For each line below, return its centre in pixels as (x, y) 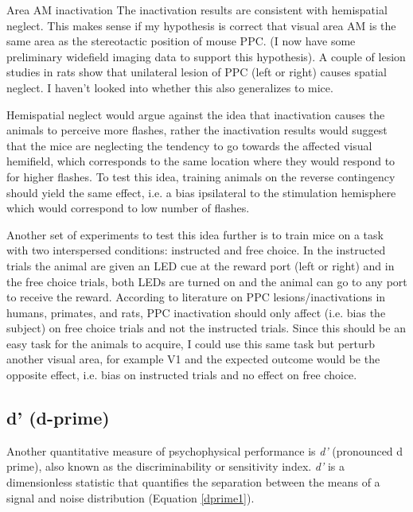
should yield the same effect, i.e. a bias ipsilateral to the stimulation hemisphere (201, 192)
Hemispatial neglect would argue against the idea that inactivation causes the (196, 114)
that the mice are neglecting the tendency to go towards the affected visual (189, 145)
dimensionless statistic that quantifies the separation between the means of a (193, 482)
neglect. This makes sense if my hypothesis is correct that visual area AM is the (201, 25)
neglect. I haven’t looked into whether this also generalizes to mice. (170, 87)
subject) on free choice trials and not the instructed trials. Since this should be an (206, 328)
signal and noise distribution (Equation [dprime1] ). (131, 497)
